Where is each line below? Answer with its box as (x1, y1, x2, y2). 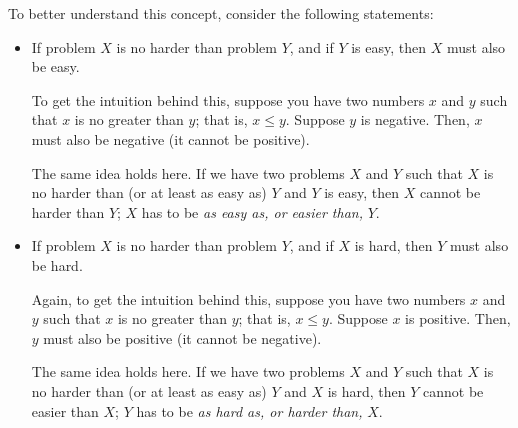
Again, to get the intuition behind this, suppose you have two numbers (31, 288, 466, 309)
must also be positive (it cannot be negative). (43, 327, 322, 348)
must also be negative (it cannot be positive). (31, 128, 310, 149)
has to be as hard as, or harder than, (136, 400, 363, 421)
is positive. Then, (405, 308, 511, 329)
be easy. (31, 56, 80, 77)
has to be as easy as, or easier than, (141, 201, 363, 222)
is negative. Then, (360, 109, 470, 130)
